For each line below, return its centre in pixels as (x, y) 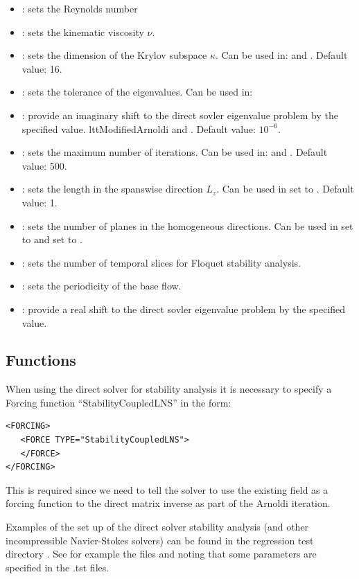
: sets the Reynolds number (80, 8)
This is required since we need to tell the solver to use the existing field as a (167, 489)
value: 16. (42, 68)
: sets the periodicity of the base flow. (102, 286)
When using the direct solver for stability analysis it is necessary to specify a (169, 389)
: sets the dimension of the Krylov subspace (114, 55)
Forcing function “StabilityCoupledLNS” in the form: (119, 402)
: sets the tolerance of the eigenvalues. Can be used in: (137, 92)
